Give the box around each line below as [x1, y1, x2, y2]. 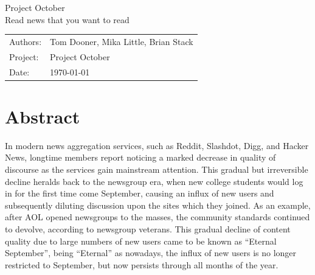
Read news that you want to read [5, 13, 130, 26]
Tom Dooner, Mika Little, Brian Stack [50, 35, 193, 47]
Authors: [9, 35, 42, 47]
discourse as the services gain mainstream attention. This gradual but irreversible [5, 163, 308, 176]
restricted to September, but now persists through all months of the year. [5, 258, 279, 271]
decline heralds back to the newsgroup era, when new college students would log [5, 175, 303, 187]
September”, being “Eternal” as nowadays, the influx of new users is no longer [5, 246, 297, 259]
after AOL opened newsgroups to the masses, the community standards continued [5, 211, 310, 223]
